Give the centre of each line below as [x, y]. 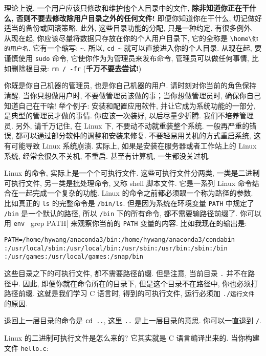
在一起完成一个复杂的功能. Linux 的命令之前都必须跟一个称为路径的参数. [132, 193]
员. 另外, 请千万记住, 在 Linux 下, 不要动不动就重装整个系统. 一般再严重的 [127, 125]
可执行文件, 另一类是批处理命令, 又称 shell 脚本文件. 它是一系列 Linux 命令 [128, 183]
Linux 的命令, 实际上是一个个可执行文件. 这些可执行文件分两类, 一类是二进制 [132, 173]
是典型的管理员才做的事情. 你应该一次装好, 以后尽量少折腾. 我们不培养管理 [129, 116]
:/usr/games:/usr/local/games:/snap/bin [74, 257]
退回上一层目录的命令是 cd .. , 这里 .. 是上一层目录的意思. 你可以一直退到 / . [133, 320]
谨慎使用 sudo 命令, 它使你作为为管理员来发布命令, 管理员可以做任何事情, [127, 58]
